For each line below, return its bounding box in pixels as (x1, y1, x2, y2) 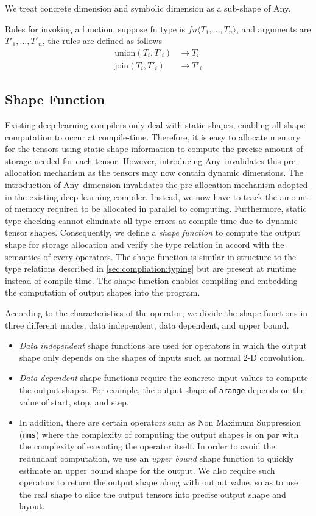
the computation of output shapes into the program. (5, 286, 200, 299)
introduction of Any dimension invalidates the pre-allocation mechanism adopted (5, 178, 308, 191)
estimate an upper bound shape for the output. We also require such (19, 463, 275, 476)
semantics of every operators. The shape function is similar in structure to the (5, 250, 297, 263)
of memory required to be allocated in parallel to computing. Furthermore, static (5, 202, 307, 215)
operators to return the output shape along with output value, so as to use (19, 476, 298, 489)
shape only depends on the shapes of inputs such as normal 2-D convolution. (19, 351, 305, 363)
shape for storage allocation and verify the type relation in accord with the (5, 238, 284, 250)
